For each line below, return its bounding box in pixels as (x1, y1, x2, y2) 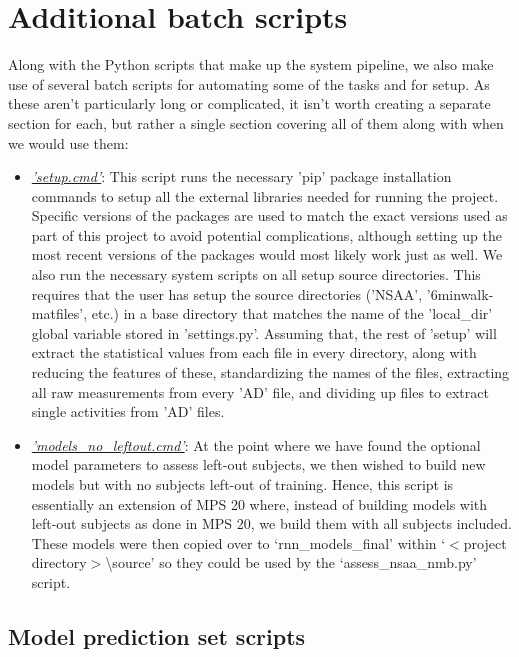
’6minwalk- (426, 283, 494, 304)
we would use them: (8, 132, 129, 153)
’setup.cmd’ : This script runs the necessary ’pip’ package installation (31, 166, 452, 187)
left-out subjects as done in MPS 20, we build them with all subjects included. (31, 513, 512, 534)
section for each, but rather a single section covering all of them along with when (8, 112, 504, 133)
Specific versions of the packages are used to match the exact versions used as (31, 205, 508, 226)
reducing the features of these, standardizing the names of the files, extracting (31, 362, 510, 383)
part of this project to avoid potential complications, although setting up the (31, 224, 502, 245)
